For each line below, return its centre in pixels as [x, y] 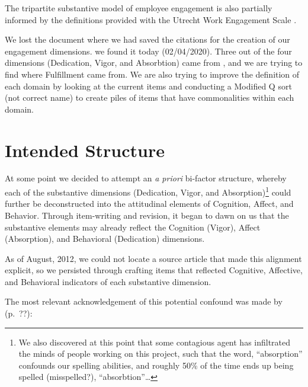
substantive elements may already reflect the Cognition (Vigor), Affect [133, 227]
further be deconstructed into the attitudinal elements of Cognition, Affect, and [149, 204]
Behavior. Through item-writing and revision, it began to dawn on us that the [147, 215]
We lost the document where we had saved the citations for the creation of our [147, 39]
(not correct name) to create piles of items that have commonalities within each [150, 97]
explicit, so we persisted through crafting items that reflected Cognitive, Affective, [154, 270]
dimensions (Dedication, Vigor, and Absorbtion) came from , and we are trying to [154, 63]
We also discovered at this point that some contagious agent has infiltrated [155, 342]
